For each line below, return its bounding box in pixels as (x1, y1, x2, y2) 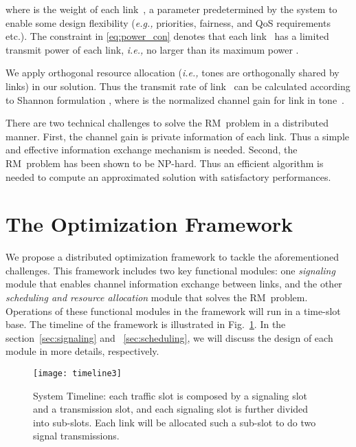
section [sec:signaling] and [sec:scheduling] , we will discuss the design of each (5, 330, 333, 345)
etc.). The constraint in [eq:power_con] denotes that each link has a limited (5, 29, 329, 43)
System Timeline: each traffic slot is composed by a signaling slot (33, 388, 308, 402)
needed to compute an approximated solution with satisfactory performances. (5, 169, 331, 184)
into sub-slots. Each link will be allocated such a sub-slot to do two (33, 415, 316, 429)
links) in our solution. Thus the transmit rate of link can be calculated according (5, 78, 351, 93)
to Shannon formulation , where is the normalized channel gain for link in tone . (5, 92, 345, 107)
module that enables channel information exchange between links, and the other (5, 276, 342, 291)
